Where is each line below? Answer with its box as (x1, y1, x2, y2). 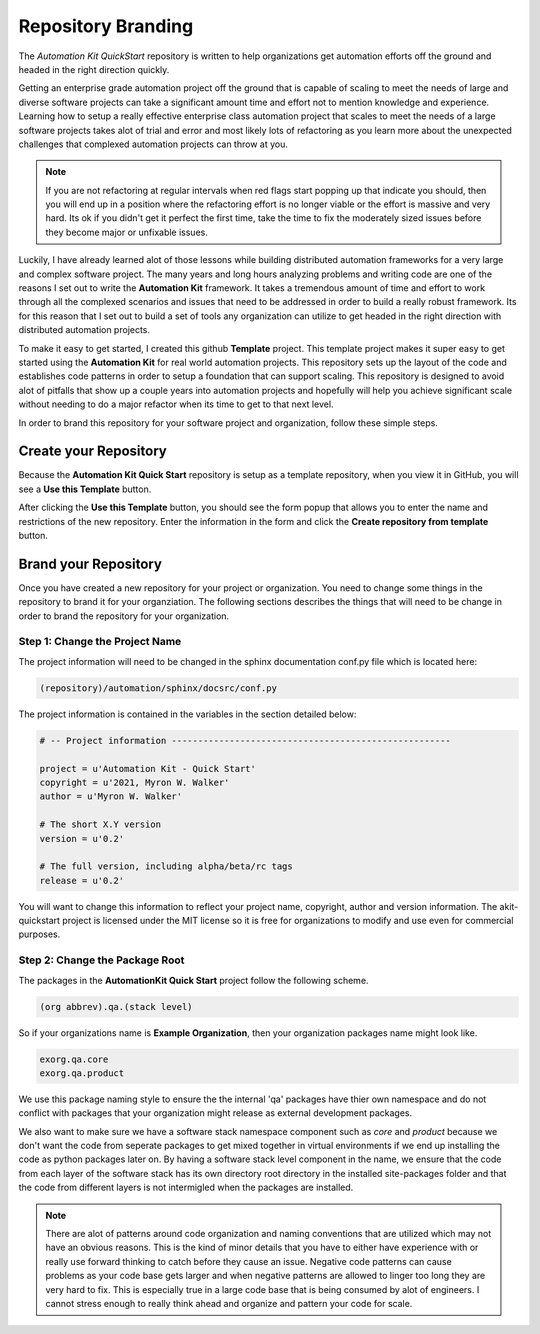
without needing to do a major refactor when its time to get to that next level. (18, 398, 334, 410)
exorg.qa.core (39, 1053, 109, 1065)
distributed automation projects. (18, 324, 150, 336)
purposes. (18, 928, 61, 940)
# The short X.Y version (39, 819, 162, 830)
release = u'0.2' (39, 875, 125, 886)
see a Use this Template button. (18, 483, 152, 495)
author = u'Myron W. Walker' (39, 791, 183, 802)
